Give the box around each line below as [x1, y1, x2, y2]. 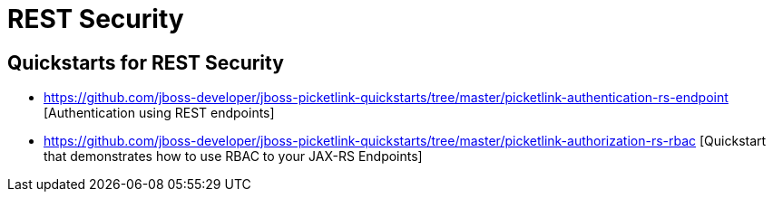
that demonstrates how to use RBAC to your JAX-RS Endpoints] [44, 148, 423, 165]
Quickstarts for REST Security [7, 51, 284, 74]
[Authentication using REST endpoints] [44, 105, 275, 121]
